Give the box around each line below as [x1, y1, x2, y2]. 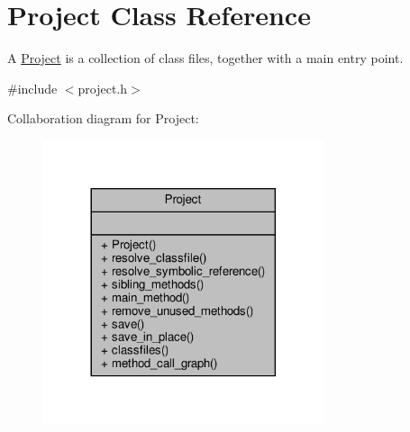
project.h [77, 78, 128, 97]
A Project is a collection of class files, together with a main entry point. [7, 49, 404, 67]
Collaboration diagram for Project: [7, 109, 199, 128]
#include [7, 78, 58, 97]
